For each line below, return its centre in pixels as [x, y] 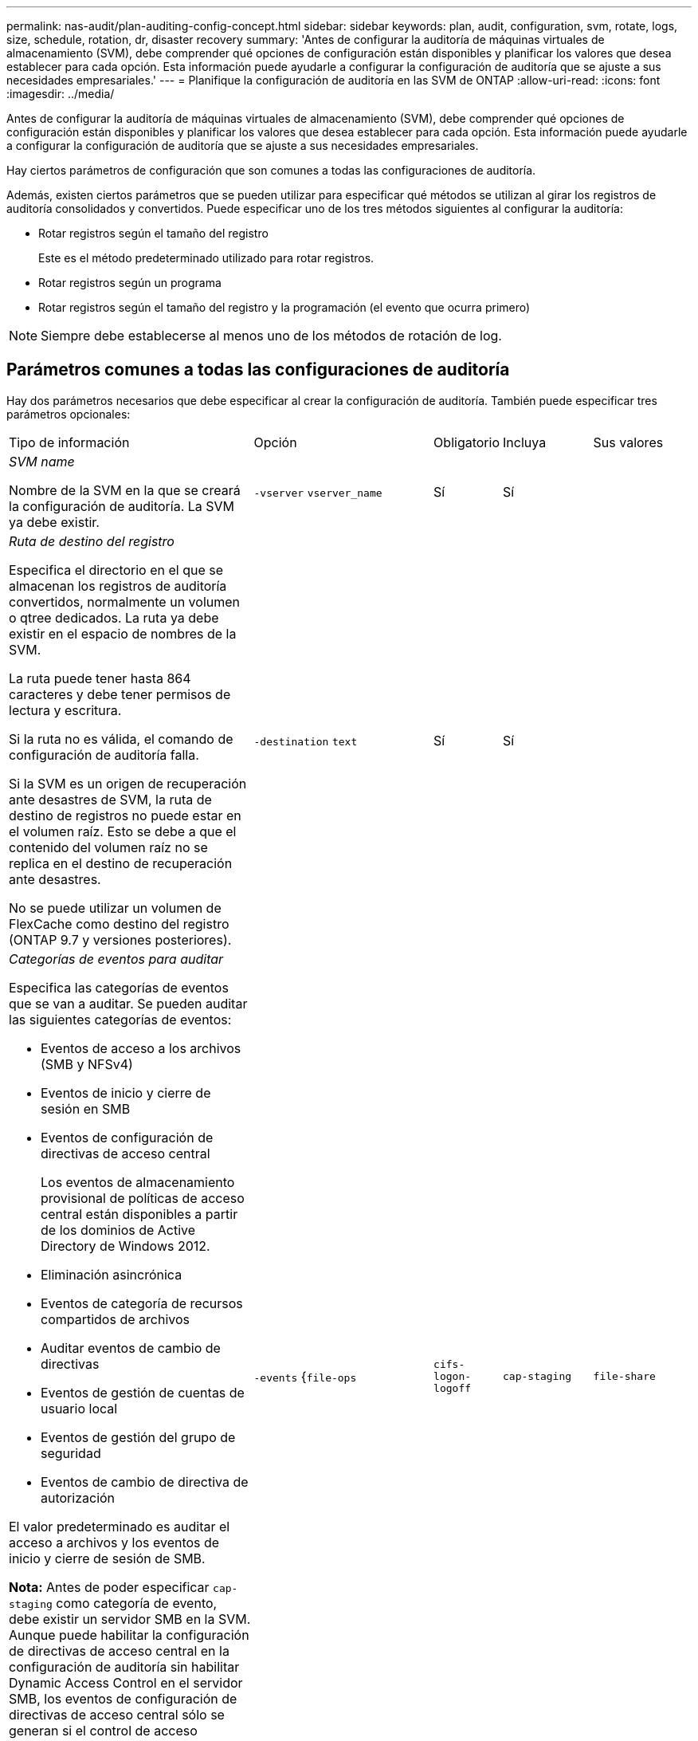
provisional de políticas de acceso [143, 1198]
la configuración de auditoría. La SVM [122, 506]
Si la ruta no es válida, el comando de [121, 739]
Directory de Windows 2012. [125, 1246]
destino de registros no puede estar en [125, 815]
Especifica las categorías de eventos [119, 987]
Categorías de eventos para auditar [116, 959]
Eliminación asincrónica [112, 1274]
